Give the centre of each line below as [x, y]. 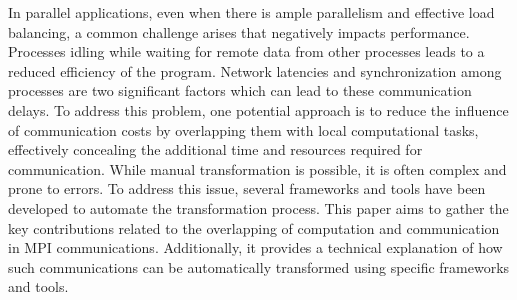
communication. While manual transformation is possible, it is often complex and [257, 168]
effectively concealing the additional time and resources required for [215, 149]
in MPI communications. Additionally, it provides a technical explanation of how [255, 247]
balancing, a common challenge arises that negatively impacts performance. [239, 31]
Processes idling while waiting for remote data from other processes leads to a [246, 51]
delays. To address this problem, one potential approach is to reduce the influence [258, 109]
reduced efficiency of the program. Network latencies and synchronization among [255, 70]
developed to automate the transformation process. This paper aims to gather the [258, 207]
